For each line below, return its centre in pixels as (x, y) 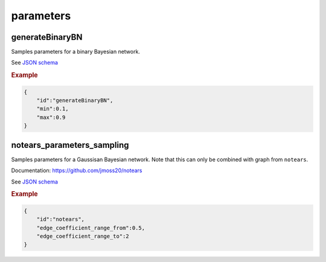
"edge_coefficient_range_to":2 (83, 236)
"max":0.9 (51, 117)
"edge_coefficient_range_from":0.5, (91, 228)
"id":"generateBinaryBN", (75, 101)
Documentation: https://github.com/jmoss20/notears (77, 171)
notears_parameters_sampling (70, 145)
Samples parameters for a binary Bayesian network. (75, 52)
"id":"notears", (60, 219)
